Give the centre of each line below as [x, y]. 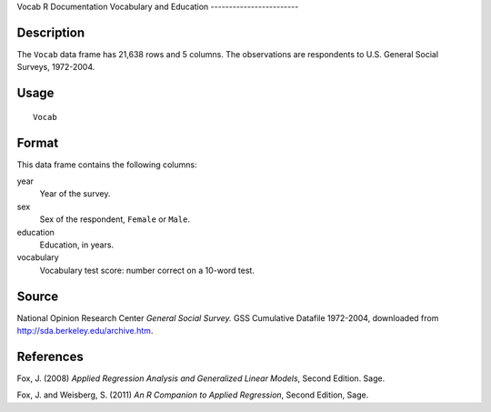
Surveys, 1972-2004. [56, 67]
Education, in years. [76, 245]
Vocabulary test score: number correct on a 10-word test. [147, 270]
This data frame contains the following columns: [107, 165]
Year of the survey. [75, 194]
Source [38, 296]
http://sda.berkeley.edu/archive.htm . [85, 331]
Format [38, 142]
